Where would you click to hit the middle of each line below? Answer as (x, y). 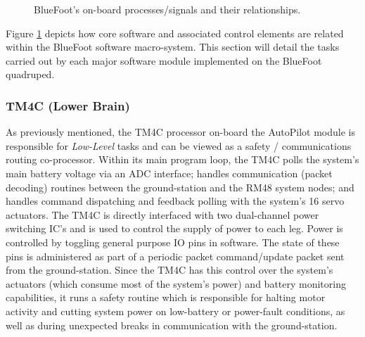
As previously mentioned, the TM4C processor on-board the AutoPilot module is (180, 132)
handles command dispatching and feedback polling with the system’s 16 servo (175, 201)
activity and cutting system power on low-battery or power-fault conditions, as (175, 311)
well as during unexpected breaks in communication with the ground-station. (172, 325)
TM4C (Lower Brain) (68, 105)
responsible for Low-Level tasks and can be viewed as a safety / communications (179, 145)
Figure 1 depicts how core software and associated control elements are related (175, 33)
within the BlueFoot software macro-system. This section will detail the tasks (173, 47)
